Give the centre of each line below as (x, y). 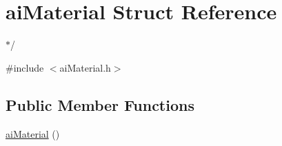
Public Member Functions (100, 104)
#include (25, 67)
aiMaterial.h (85, 67)
